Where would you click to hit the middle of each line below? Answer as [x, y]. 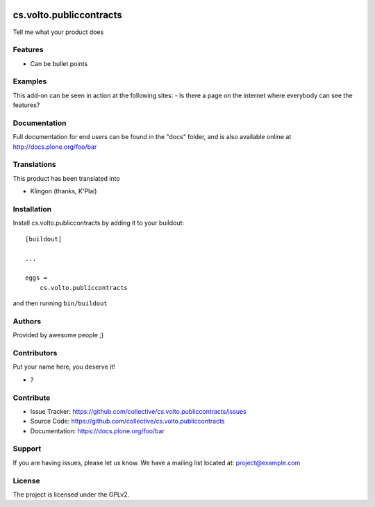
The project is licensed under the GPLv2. [71, 494]
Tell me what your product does [58, 32]
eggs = [36, 278]
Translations [35, 165]
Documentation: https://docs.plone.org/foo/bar [97, 430]
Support [27, 449]
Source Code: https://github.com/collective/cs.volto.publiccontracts [127, 421]
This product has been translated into [67, 178]
